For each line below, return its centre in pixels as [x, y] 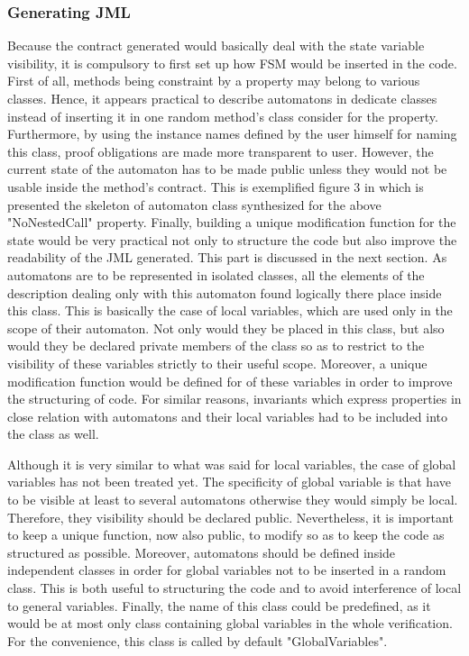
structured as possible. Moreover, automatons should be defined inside [202, 552]
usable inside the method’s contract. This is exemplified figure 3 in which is [216, 186]
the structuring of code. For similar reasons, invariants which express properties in [234, 399]
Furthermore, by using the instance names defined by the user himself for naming [232, 134]
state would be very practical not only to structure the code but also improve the [232, 239]
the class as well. [53, 434]
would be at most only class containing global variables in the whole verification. [230, 623]
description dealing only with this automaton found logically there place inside [225, 292]
